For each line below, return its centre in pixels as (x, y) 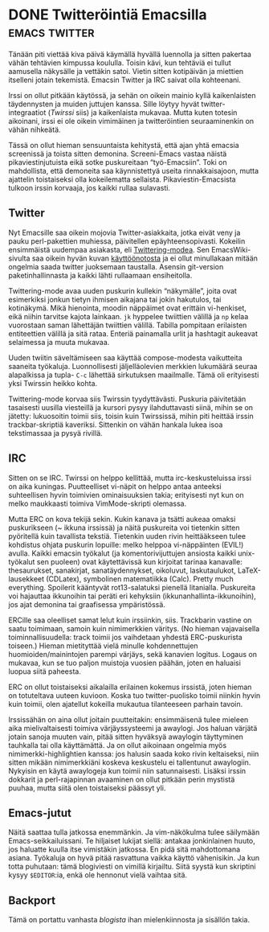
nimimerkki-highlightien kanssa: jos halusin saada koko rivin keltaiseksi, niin (134, 753)
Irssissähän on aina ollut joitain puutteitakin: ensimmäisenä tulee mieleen (128, 719)
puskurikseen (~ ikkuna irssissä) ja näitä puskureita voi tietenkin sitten (124, 528)
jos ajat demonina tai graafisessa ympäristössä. (87, 604)
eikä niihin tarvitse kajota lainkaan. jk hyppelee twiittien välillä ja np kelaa (128, 316)
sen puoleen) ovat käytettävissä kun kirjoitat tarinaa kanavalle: (139, 561)
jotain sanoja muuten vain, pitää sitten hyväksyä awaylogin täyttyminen (126, 737)
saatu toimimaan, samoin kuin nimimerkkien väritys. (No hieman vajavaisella (134, 628)
